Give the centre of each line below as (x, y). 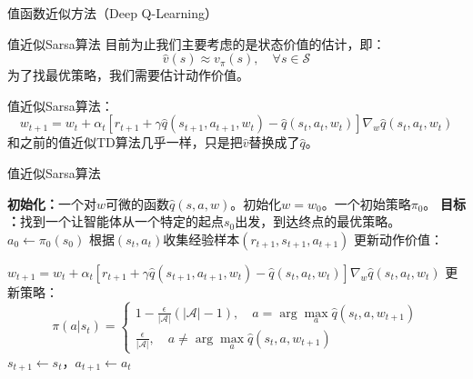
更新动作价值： (399, 239)
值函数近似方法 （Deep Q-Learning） (113, 13)
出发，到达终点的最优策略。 (318, 221)
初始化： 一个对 (52, 203)
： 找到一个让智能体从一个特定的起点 (116, 221)
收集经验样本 (201, 239)
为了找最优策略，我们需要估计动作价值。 (128, 75)
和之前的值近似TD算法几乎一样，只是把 (125, 142)
